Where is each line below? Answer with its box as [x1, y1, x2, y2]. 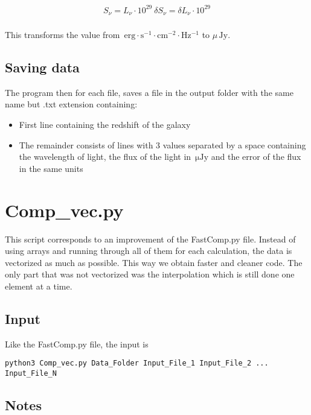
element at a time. [5, 279, 72, 292]
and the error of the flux [211, 150, 301, 163]
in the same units [19, 162, 83, 174]
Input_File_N [5, 369, 57, 378]
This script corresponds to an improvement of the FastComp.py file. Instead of [5, 232, 296, 245]
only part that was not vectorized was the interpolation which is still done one [5, 268, 295, 280]
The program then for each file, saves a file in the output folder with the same [5, 86, 293, 98]
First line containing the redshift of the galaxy [19, 118, 191, 130]
